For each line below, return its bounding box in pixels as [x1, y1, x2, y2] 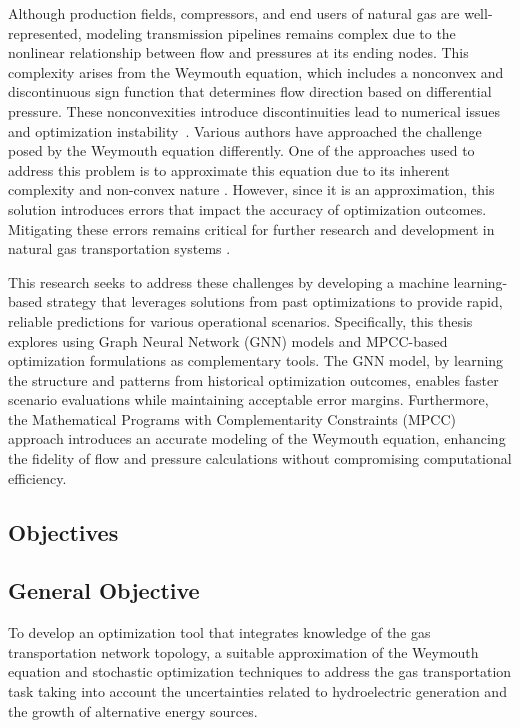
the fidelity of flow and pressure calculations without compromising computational [8, 448, 512, 469]
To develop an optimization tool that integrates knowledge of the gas [8, 622, 431, 643]
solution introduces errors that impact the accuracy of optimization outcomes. [8, 198, 487, 219]
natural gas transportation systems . [8, 238, 231, 259]
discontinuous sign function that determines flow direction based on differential [8, 81, 492, 102]
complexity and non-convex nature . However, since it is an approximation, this [8, 179, 495, 200]
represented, [8, 22, 82, 43]
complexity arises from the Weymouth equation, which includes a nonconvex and [8, 61, 504, 82]
